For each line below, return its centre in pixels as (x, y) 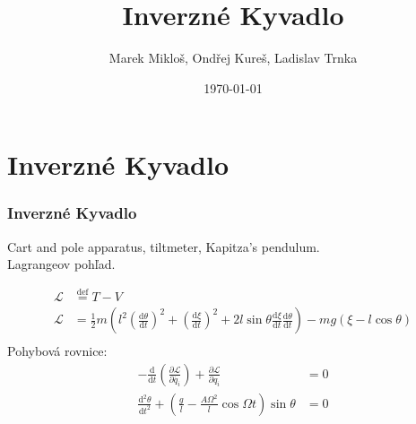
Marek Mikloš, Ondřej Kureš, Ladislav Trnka (233, 58)
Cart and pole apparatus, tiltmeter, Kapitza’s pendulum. (164, 246)
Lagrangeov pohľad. (61, 264)
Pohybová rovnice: (57, 351)
